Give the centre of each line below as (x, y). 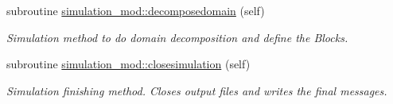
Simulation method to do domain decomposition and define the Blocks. (177, 37)
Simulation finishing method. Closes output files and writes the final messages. (197, 90)
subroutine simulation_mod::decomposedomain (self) (136, 10)
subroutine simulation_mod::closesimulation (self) (128, 64)
